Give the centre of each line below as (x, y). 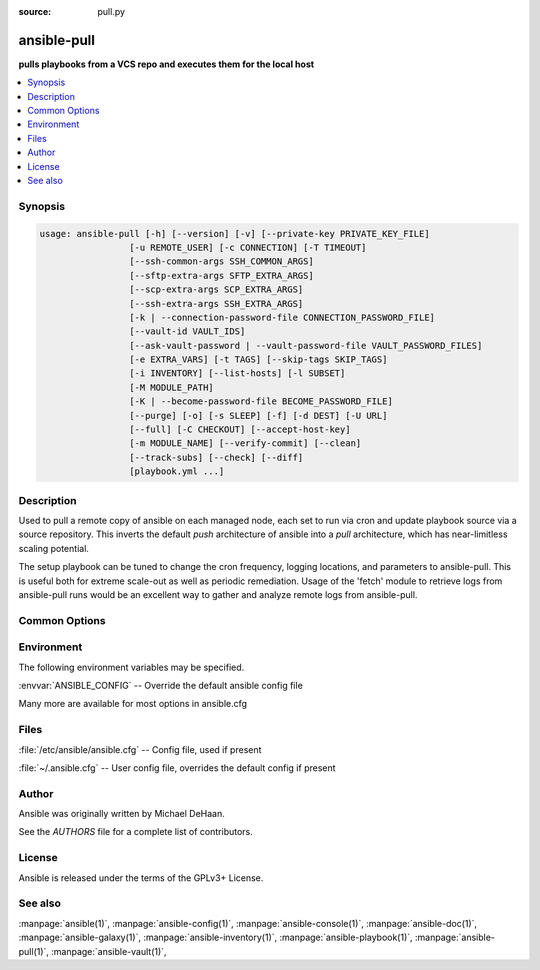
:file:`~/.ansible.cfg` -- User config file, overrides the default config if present (177, 767)
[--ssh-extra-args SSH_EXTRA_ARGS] (216, 303)
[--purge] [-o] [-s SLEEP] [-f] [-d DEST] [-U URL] (258, 415)
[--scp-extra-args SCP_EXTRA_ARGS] (216, 289)
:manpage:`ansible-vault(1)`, (109, 951)
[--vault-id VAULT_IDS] (187, 331)
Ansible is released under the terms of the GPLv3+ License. (141, 877)
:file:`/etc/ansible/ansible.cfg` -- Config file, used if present (140, 749)
